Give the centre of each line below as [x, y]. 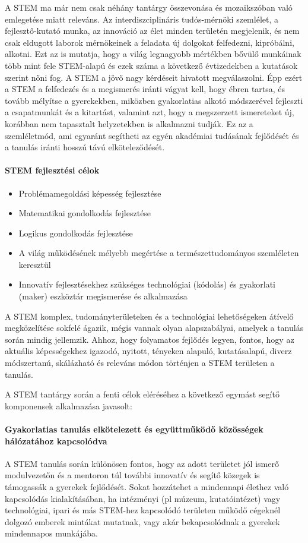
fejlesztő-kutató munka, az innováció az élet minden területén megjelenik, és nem [152, 31]
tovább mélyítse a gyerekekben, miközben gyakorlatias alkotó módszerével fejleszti [154, 100]
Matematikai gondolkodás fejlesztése [85, 213]
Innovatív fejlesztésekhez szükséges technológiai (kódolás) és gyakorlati [147, 284]
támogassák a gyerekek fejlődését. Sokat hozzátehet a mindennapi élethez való [147, 487]
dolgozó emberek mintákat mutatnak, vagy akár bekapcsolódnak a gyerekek [142, 521]
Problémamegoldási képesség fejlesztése [90, 193]
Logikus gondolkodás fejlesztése [76, 233]
